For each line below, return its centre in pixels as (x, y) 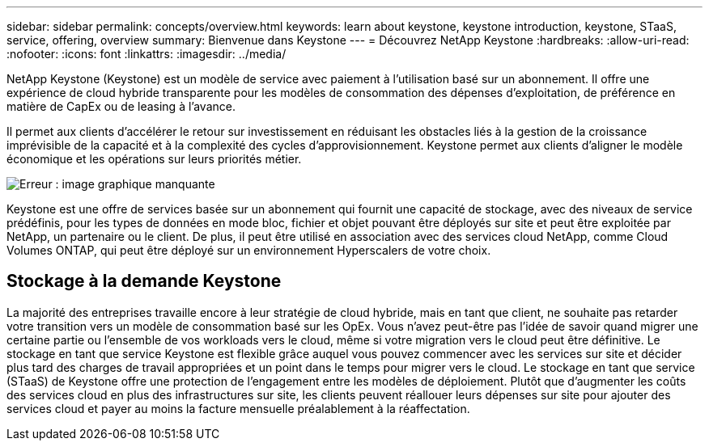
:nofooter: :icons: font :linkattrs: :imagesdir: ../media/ (146, 54)
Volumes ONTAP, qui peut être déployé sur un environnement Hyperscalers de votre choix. (249, 250)
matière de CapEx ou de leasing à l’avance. (121, 106)
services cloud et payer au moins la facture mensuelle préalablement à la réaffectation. (238, 408)
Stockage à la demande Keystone (144, 281)
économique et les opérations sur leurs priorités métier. (154, 159)
